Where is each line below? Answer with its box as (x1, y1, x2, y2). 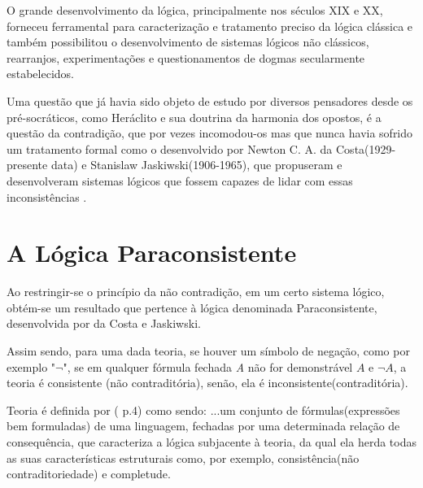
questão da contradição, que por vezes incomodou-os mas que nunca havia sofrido (7, 124, 413, 142)
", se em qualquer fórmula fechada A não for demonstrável (63, 358, 353, 375)
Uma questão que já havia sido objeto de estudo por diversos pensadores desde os (7, 92, 413, 109)
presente (7, 156, 48, 173)
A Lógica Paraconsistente (7, 236, 297, 269)
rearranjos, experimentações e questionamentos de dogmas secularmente (7, 49, 365, 66)
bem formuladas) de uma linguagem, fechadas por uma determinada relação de (7, 417, 400, 434)
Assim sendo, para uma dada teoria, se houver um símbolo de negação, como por (7, 342, 410, 359)
